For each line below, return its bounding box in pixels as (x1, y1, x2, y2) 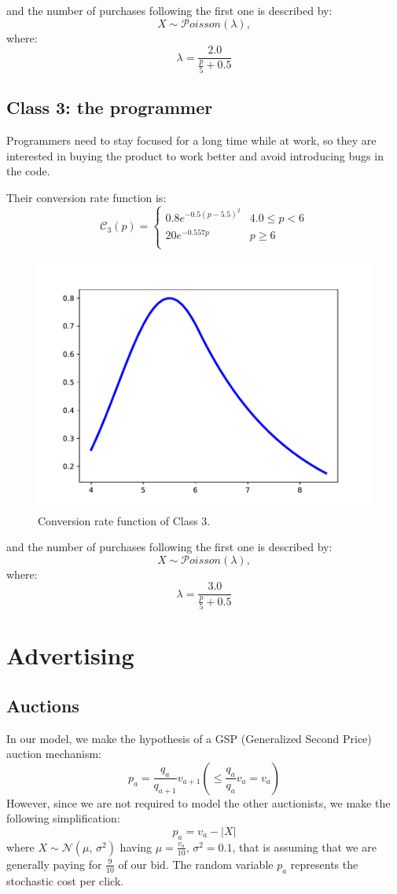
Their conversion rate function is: (6, 189, 167, 205)
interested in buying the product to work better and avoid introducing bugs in (6, 147, 384, 164)
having (119, 838, 153, 855)
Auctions (6, 693, 79, 717)
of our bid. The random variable (118, 855, 274, 872)
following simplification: (6, 810, 120, 826)
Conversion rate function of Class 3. (38, 512, 211, 528)
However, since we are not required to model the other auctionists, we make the (6, 794, 391, 811)
